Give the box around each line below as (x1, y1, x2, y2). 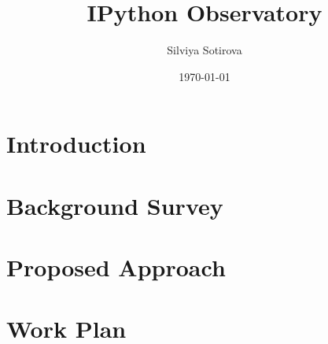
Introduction (6, 128, 146, 160)
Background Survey (6, 189, 223, 221)
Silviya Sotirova (167, 42, 242, 58)
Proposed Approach (6, 251, 226, 283)
